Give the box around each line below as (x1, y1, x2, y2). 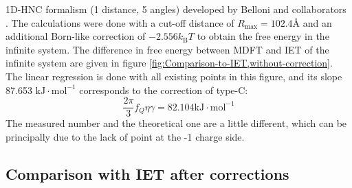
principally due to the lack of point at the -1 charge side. (5, 129, 245, 143)
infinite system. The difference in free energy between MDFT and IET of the (5, 42, 329, 56)
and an (302, 15, 332, 30)
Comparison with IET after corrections (5, 163, 289, 184)
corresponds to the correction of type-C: (79, 82, 248, 97)
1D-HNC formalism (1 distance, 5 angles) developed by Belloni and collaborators (5, 2, 346, 16)
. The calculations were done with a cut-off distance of (5, 15, 234, 30)
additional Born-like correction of (5, 29, 146, 43)
